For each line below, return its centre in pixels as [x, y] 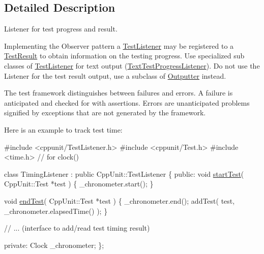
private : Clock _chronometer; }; [54, 245]
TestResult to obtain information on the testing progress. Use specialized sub [124, 56]
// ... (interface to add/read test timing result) [77, 228]
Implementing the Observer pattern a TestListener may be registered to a [119, 45]
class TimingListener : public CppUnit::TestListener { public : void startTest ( [124, 173]
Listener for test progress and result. [61, 29]
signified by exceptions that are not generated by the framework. [105, 113]
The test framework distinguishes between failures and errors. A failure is [119, 93]
